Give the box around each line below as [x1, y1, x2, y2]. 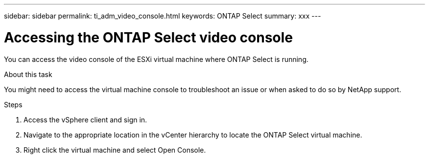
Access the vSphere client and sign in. [24, 115, 147, 124]
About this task [4, 70, 52, 79]
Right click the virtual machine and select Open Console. [24, 145, 206, 154]
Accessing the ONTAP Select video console [4, 29, 293, 46]
